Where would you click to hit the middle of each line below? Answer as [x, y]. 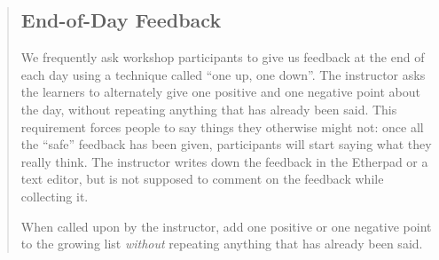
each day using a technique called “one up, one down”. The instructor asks [223, 74]
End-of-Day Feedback [121, 20]
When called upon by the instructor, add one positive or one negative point [226, 226]
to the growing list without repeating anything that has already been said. [222, 244]
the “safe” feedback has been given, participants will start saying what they [226, 144]
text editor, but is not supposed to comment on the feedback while [202, 179]
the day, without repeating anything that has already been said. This [209, 109]
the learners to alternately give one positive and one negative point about [221, 92]
